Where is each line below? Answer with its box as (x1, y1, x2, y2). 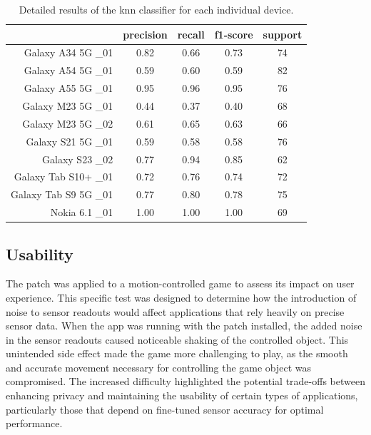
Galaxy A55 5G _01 (24, 81, 113, 96)
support (263, 26, 303, 41)
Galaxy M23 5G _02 (22, 116, 113, 130)
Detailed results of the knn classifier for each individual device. (19, 2, 294, 16)
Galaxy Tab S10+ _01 (14, 169, 113, 184)
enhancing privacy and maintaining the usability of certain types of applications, (6, 388, 358, 403)
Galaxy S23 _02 (42, 151, 113, 166)
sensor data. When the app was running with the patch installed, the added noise (6, 318, 362, 333)
